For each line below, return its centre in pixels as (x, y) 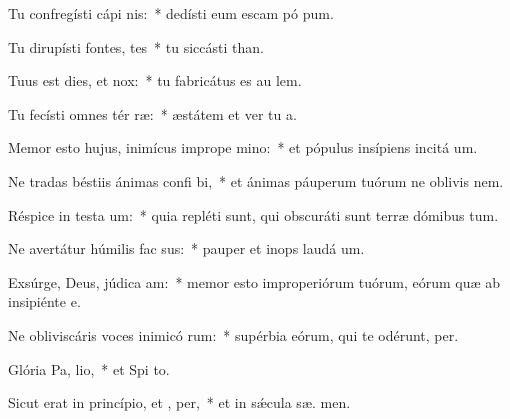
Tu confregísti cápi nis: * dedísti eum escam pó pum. (171, 13)
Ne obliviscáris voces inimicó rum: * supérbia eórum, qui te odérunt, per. (233, 334)
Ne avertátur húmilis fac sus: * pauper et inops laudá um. (186, 248)
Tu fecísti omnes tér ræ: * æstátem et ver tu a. (152, 113)
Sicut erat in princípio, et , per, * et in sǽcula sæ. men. (179, 402)
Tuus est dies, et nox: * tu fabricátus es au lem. (155, 80)
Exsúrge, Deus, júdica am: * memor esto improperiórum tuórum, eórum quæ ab (254, 281)
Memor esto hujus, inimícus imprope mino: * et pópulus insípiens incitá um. (243, 147)
